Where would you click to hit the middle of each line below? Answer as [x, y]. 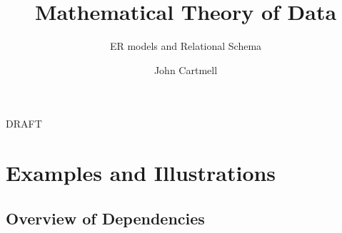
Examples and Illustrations [141, 173]
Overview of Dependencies [105, 218]
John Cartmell [186, 69]
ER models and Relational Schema [186, 46]
